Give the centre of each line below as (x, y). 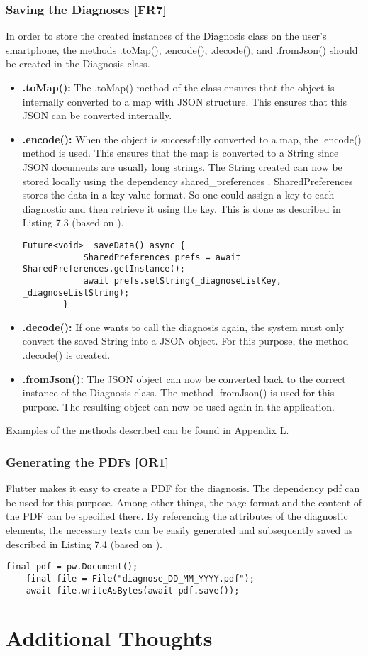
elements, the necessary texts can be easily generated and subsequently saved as (179, 530)
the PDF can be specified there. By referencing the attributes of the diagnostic (177, 516)
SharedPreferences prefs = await (162, 257)
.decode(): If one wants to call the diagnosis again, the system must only (183, 327)
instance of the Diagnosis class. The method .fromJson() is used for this (178, 393)
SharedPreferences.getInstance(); (104, 269)
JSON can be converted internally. (97, 115)
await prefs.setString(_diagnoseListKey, (182, 280)
